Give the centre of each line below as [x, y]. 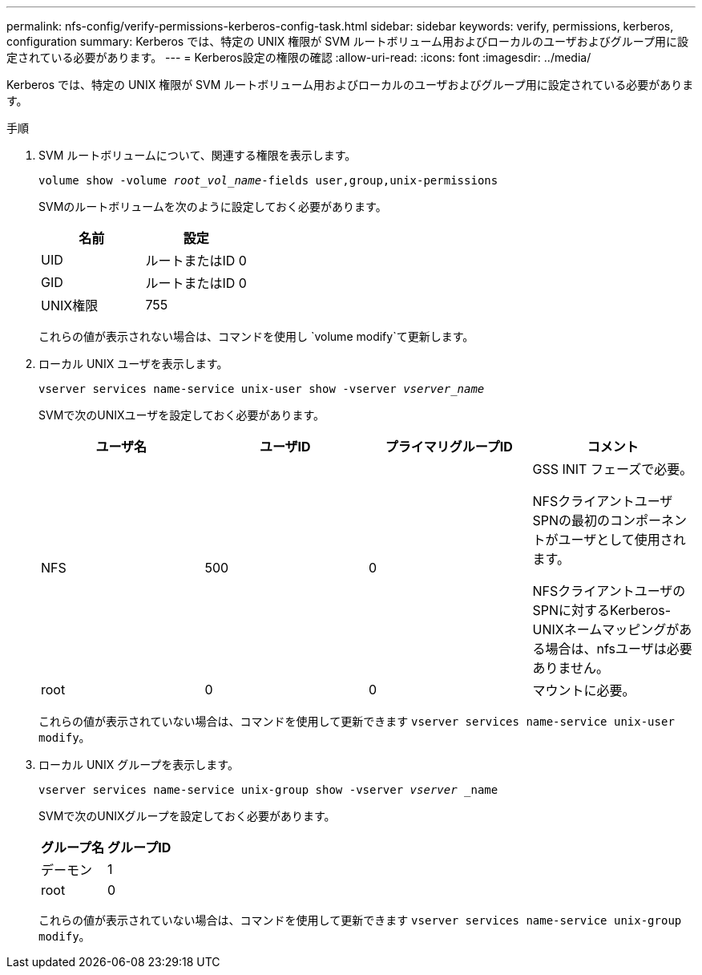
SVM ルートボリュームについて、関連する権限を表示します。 [198, 155]
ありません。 [571, 668]
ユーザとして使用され [622, 540]
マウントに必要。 [584, 690]
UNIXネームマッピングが [606, 629]
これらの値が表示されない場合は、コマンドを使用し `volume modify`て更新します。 [256, 336]
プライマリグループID [449, 447]
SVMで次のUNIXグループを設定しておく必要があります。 [187, 816]
